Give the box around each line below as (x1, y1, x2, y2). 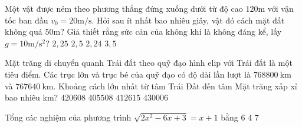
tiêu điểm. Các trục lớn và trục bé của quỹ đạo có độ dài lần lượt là (5, 68, 251, 80)
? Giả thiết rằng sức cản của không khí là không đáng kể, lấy (60, 25, 282, 38)
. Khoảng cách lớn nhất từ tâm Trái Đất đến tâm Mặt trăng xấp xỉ (53, 79, 297, 92)
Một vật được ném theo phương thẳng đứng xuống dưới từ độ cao (5, 2, 243, 14)
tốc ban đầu (5, 14, 48, 26)
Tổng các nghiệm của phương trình (5, 111, 132, 123)
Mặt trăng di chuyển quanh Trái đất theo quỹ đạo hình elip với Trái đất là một (5, 56, 293, 69)
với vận (267, 2, 294, 14)
